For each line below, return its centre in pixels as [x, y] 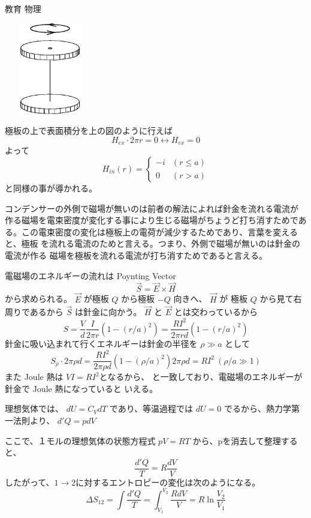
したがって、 [30, 482]
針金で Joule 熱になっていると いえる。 [81, 388]
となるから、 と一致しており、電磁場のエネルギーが [201, 377]
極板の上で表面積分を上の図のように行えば [89, 131]
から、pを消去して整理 [237, 440]
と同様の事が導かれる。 [51, 188]
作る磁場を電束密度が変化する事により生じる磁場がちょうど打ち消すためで [152, 220]
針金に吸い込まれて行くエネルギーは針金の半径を [101, 343]
